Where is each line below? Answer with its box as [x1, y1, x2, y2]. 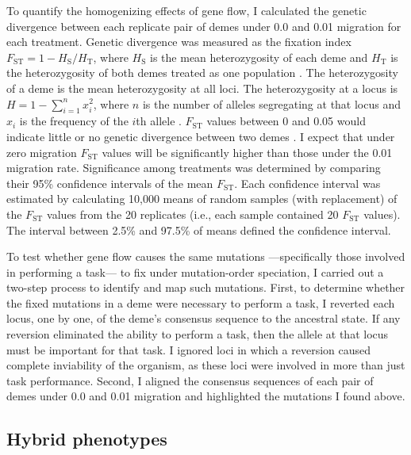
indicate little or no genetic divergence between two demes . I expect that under [6, 128, 395, 144]
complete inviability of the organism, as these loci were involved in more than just [6, 357, 405, 373]
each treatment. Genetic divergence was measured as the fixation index [6, 33, 351, 50]
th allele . [136, 113, 182, 129]
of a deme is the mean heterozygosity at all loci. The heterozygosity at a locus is [6, 79, 398, 96]
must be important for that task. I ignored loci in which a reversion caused [6, 341, 371, 357]
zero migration [6, 143, 77, 160]
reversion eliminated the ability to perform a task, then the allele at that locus [6, 326, 389, 342]
